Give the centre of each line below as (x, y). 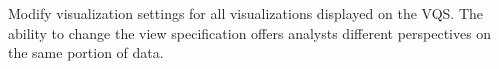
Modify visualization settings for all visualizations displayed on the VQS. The (245, 13)
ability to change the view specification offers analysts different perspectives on (250, 32)
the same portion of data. (86, 52)
